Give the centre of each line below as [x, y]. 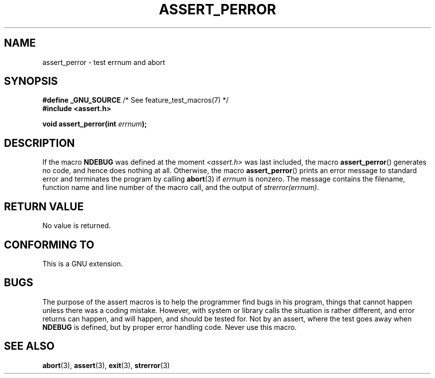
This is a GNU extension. [83, 263]
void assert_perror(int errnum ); [95, 124]
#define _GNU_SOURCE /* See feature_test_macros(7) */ [136, 100]
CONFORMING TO [49, 245]
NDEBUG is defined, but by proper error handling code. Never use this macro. [170, 327]
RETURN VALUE [44, 206]
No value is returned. [77, 226]
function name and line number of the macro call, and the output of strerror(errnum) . [181, 188]
